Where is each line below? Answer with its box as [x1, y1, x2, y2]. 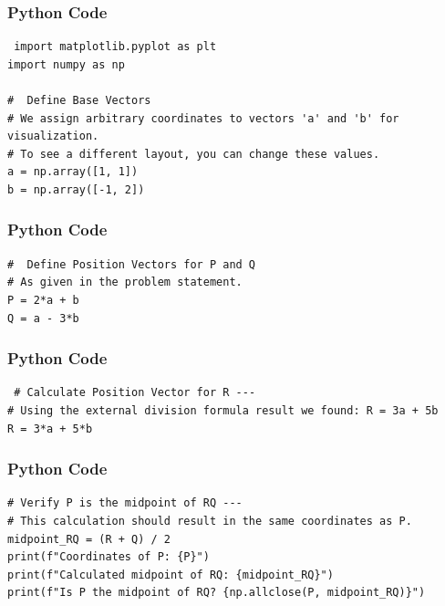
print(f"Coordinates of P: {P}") [7, 550, 210, 564]
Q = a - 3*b [7, 311, 79, 325]
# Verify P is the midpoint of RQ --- [7, 496, 243, 510]
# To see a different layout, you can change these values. [7, 147, 380, 161]
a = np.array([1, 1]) [7, 165, 139, 179]
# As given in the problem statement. [7, 276, 243, 289]
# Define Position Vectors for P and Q [7, 257, 256, 271]
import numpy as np [7, 57, 125, 71]
